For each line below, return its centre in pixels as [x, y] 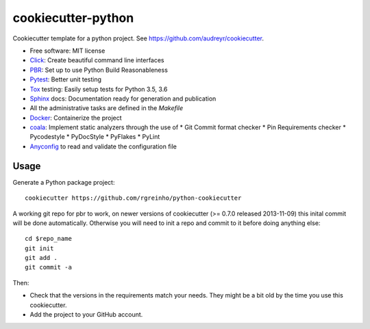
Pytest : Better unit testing [66, 79]
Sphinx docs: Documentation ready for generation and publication [123, 98]
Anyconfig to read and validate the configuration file [103, 146]
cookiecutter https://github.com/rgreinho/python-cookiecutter [133, 198]
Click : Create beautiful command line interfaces [97, 60]
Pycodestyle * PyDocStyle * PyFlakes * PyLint [95, 137]
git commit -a [48, 267]
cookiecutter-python [73, 18]
